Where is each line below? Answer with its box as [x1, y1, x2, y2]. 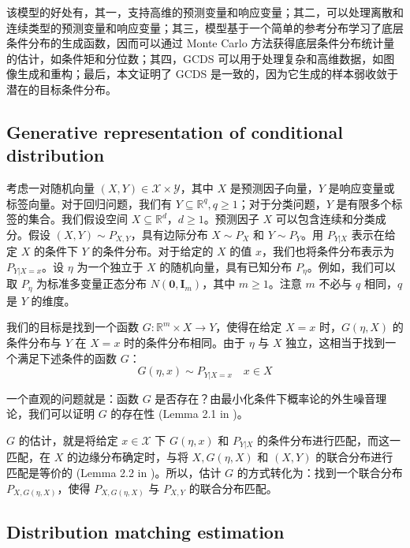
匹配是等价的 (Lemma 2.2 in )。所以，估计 [6, 464, 222, 480]
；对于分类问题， [237, 195, 326, 211]
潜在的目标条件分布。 [6, 80, 117, 97]
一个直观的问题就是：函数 [6, 390, 139, 406]
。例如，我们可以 [307, 258, 396, 274]
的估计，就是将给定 [18, 431, 118, 448]
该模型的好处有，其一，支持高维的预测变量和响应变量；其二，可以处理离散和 [6, 4, 404, 20]
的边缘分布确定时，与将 [66, 449, 188, 465]
